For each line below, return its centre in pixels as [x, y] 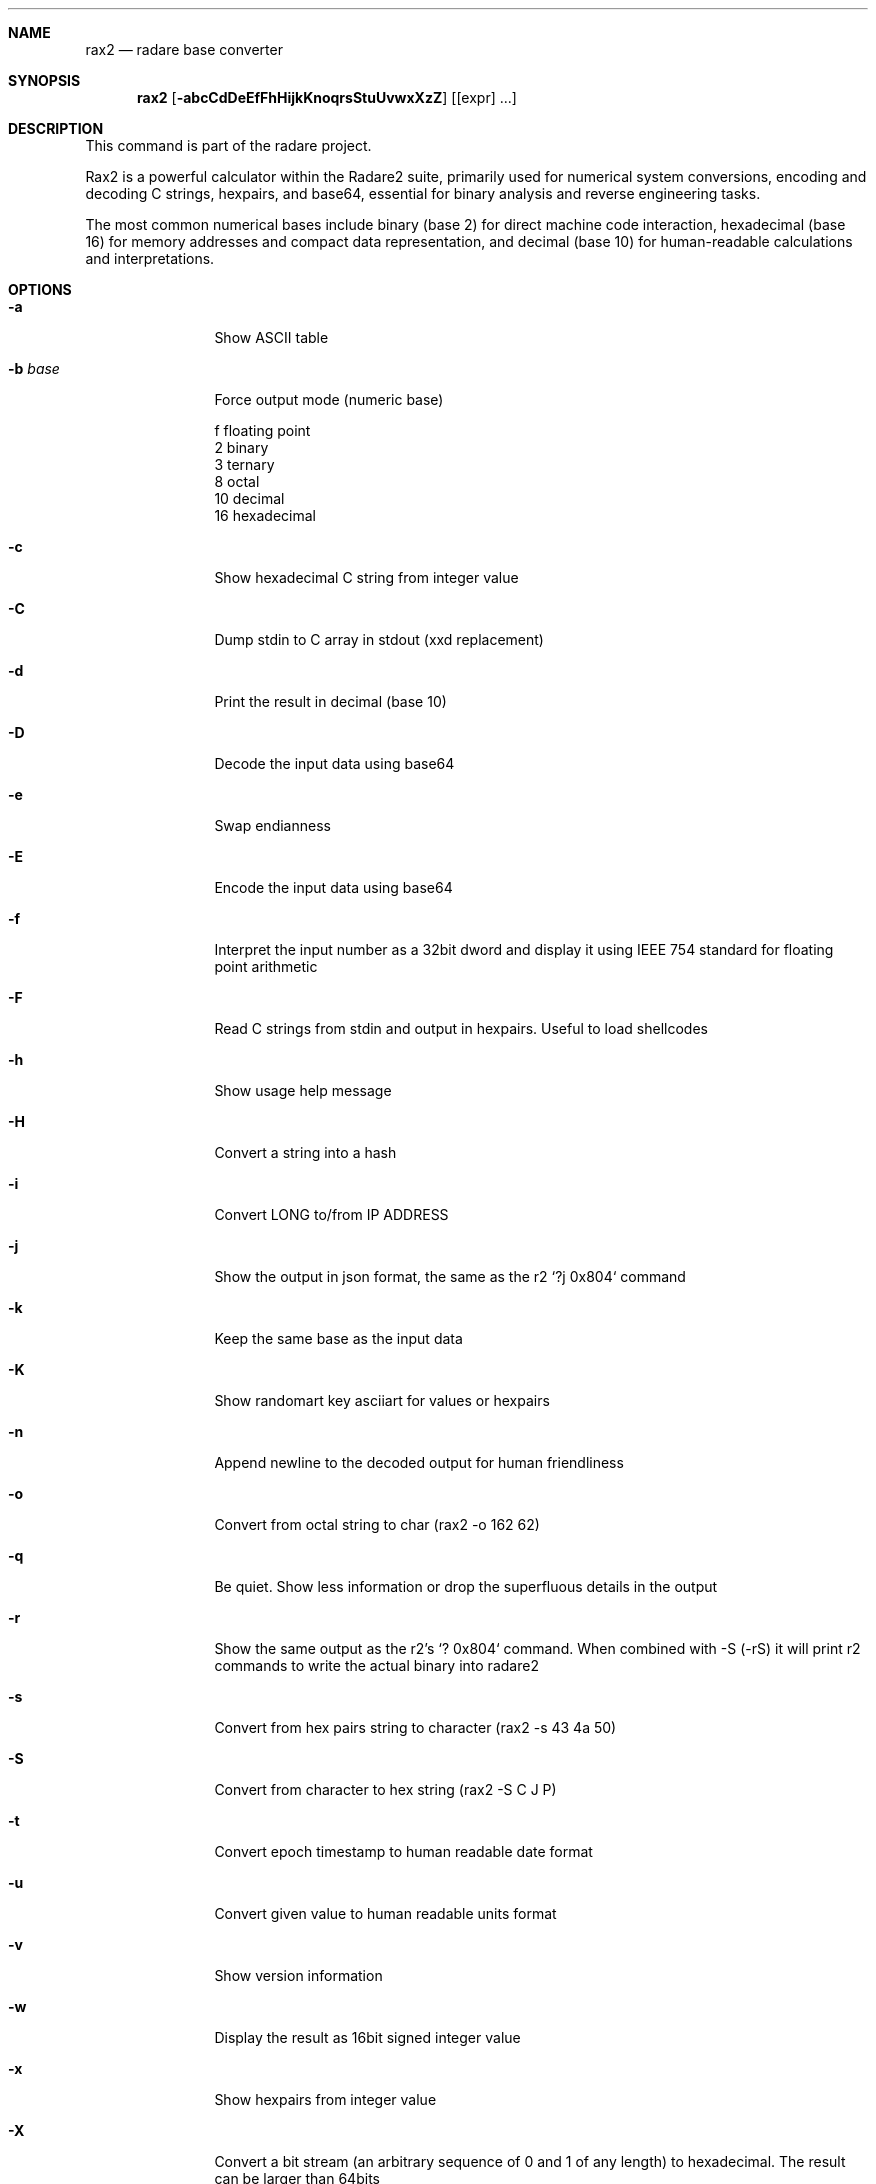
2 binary [241, 447]
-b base [34, 368]
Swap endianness [272, 825]
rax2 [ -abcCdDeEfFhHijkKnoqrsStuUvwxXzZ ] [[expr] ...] [327, 97]
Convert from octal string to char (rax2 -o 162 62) [377, 1524]
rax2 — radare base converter [184, 49]
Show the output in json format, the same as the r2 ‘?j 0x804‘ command [450, 1276]
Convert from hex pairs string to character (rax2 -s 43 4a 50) [415, 1727]
